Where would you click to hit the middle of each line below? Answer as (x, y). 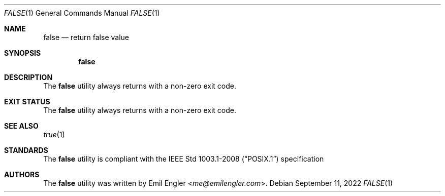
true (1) (54, 134)
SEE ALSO (21, 126)
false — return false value (86, 37)
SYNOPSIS (23, 53)
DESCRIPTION (28, 77)
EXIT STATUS (27, 102)
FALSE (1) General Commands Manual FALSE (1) (82, 13)
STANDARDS (26, 150)
